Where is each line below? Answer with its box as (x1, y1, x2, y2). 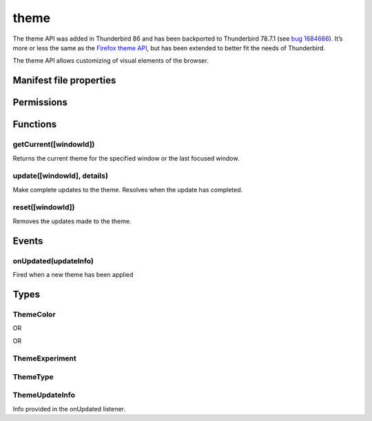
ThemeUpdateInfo (12, 390, 76, 400)
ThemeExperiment (12, 353, 77, 363)
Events (12, 235, 43, 247)
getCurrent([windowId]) (12, 140, 95, 150)
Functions (12, 119, 57, 130)
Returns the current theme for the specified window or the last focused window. (12, 154, 240, 162)
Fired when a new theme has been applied (12, 270, 134, 278)
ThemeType (12, 372, 54, 382)
